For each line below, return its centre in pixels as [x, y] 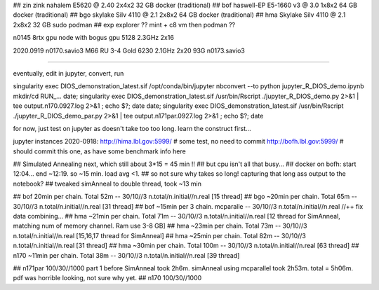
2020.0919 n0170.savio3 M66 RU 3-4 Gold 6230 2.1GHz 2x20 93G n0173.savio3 [129, 50]
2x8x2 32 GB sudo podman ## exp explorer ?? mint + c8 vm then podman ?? [124, 25]
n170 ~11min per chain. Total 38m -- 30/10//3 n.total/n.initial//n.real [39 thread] [126, 255]
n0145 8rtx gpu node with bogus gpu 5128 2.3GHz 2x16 [94, 38]
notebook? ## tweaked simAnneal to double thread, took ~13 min [107, 184]
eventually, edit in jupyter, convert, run [68, 73]
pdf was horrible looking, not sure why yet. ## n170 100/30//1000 [107, 278]
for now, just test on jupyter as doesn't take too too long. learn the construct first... [132, 128]
